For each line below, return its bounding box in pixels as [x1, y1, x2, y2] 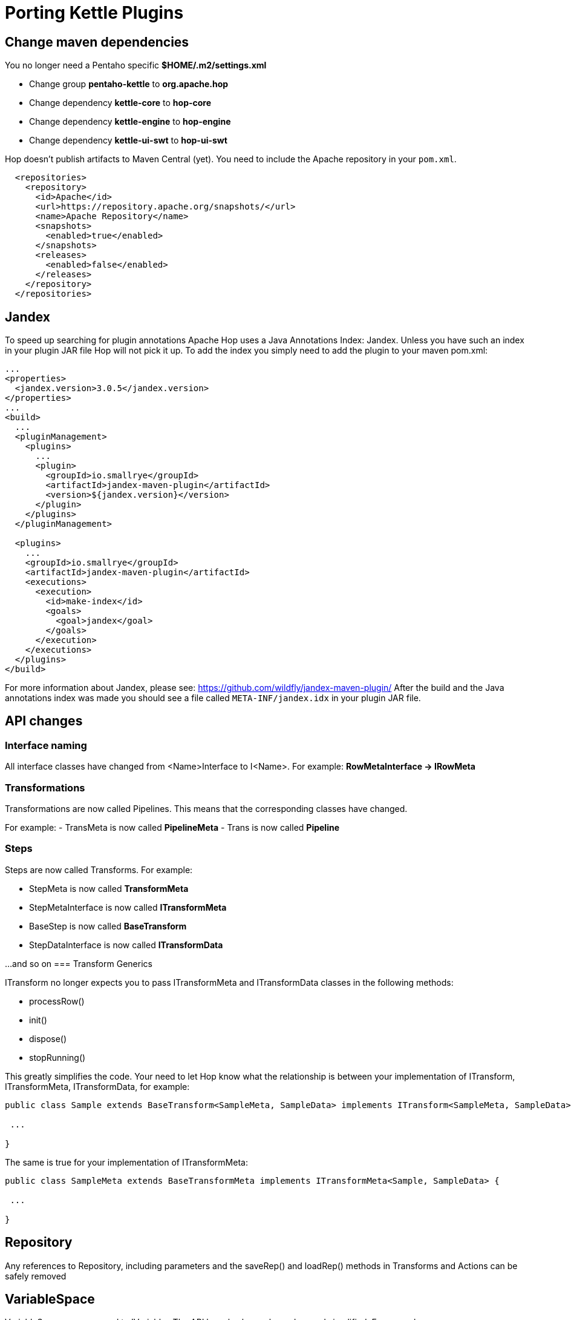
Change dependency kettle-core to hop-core [29, 97, 212, 108]
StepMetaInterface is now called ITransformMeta [29, 902, 227, 912]
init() [29, 1014, 47, 1025]
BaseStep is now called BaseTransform [29, 920, 187, 931]
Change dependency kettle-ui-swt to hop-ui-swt [29, 135, 227, 146]
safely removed [5, 1270, 67, 1281]
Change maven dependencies [5, 34, 189, 50]
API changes [5, 713, 83, 729]
